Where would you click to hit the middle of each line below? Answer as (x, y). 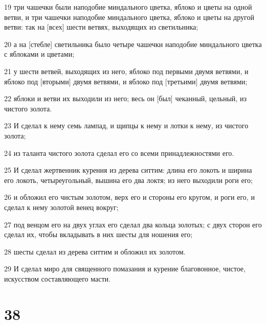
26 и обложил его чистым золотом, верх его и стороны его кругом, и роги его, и (129, 197)
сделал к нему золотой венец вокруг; (61, 207)
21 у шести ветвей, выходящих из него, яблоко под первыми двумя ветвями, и (126, 71)
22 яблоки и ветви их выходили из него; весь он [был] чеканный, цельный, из (125, 98)
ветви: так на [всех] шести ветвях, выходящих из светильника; (101, 27)
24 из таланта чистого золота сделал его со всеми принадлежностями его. (119, 153)
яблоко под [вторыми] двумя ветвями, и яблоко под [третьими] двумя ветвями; (126, 81)
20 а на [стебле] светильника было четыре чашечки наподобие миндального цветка (133, 44)
